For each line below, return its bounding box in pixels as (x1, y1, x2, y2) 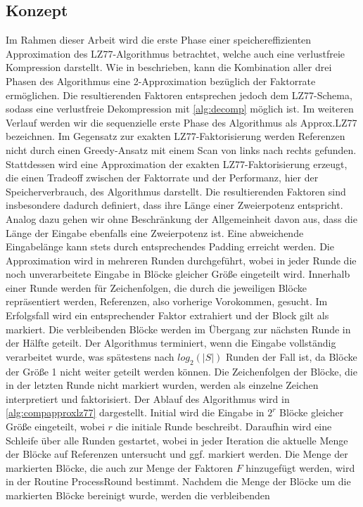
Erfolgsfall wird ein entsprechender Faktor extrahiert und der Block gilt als (6, 308, 329, 323)
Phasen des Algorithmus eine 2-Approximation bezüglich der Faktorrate (6, 73, 316, 88)
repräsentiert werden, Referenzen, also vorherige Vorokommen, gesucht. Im (6, 294, 328, 309)
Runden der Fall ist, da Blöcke (226, 349, 357, 364)
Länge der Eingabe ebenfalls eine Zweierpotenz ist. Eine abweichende (6, 225, 304, 240)
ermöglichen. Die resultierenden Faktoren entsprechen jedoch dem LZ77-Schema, (6, 87, 352, 102)
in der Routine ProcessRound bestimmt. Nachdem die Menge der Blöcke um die (6, 474, 351, 489)
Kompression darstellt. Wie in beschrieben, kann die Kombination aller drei (6, 60, 332, 75)
